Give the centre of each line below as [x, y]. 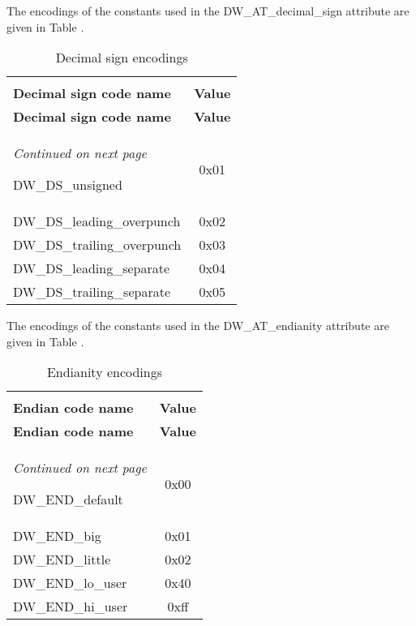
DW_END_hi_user [71, 607]
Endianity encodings [105, 372]
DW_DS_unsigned [68, 185]
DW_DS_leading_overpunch [97, 221]
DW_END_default [68, 500]
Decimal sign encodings [122, 58]
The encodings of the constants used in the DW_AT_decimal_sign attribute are [208, 11]
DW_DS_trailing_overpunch [97, 245]
